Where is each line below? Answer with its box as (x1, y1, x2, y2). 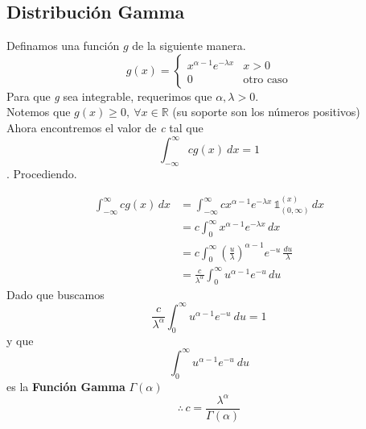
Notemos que (6, 103, 71, 120)
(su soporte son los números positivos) (172, 103, 360, 120)
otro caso (243, 73, 288, 85)
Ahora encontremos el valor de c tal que (6, 119, 204, 135)
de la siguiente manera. (132, 37, 246, 54)
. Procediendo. (6, 165, 77, 181)
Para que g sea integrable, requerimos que (6, 87, 212, 104)
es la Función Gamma (6, 377, 125, 394)
